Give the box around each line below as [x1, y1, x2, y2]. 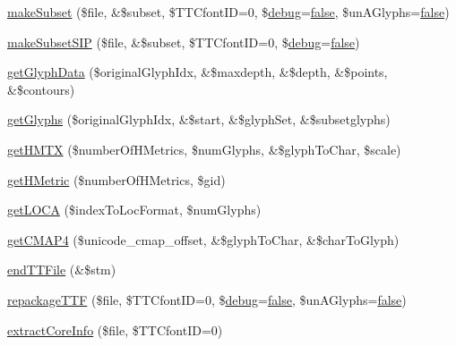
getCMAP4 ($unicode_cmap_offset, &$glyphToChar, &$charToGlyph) [7, 230, 400, 249]
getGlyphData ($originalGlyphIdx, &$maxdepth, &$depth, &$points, [7, 63, 388, 81]
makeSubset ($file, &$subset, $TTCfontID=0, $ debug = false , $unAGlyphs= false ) [7, 3, 450, 21]
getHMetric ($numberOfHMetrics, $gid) [7, 170, 226, 189]
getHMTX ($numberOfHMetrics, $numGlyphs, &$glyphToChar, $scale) [7, 139, 401, 158]
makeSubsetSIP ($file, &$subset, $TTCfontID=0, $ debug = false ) [7, 32, 360, 51]
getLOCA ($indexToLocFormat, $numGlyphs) [7, 200, 262, 219]
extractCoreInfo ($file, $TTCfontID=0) [7, 320, 223, 339]
